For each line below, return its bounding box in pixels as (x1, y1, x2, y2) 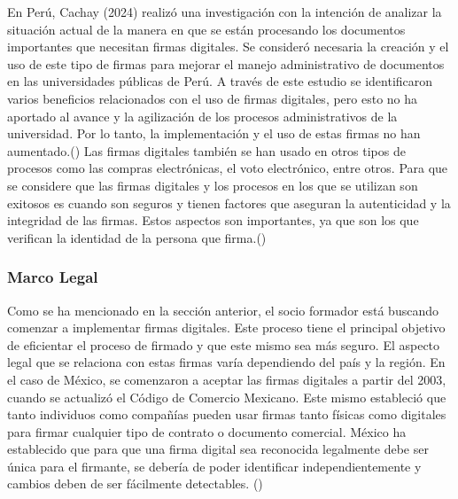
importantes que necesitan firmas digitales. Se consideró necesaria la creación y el (7, 37, 449, 56)
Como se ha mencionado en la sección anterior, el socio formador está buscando (7, 300, 439, 319)
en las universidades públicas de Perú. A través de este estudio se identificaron (7, 72, 433, 90)
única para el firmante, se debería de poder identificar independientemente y (7, 456, 422, 475)
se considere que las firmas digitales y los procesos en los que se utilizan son (7, 175, 418, 194)
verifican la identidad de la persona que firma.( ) (7, 228, 267, 246)
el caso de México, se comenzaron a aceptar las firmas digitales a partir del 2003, (7, 370, 446, 388)
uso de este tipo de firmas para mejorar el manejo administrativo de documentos (7, 54, 445, 73)
